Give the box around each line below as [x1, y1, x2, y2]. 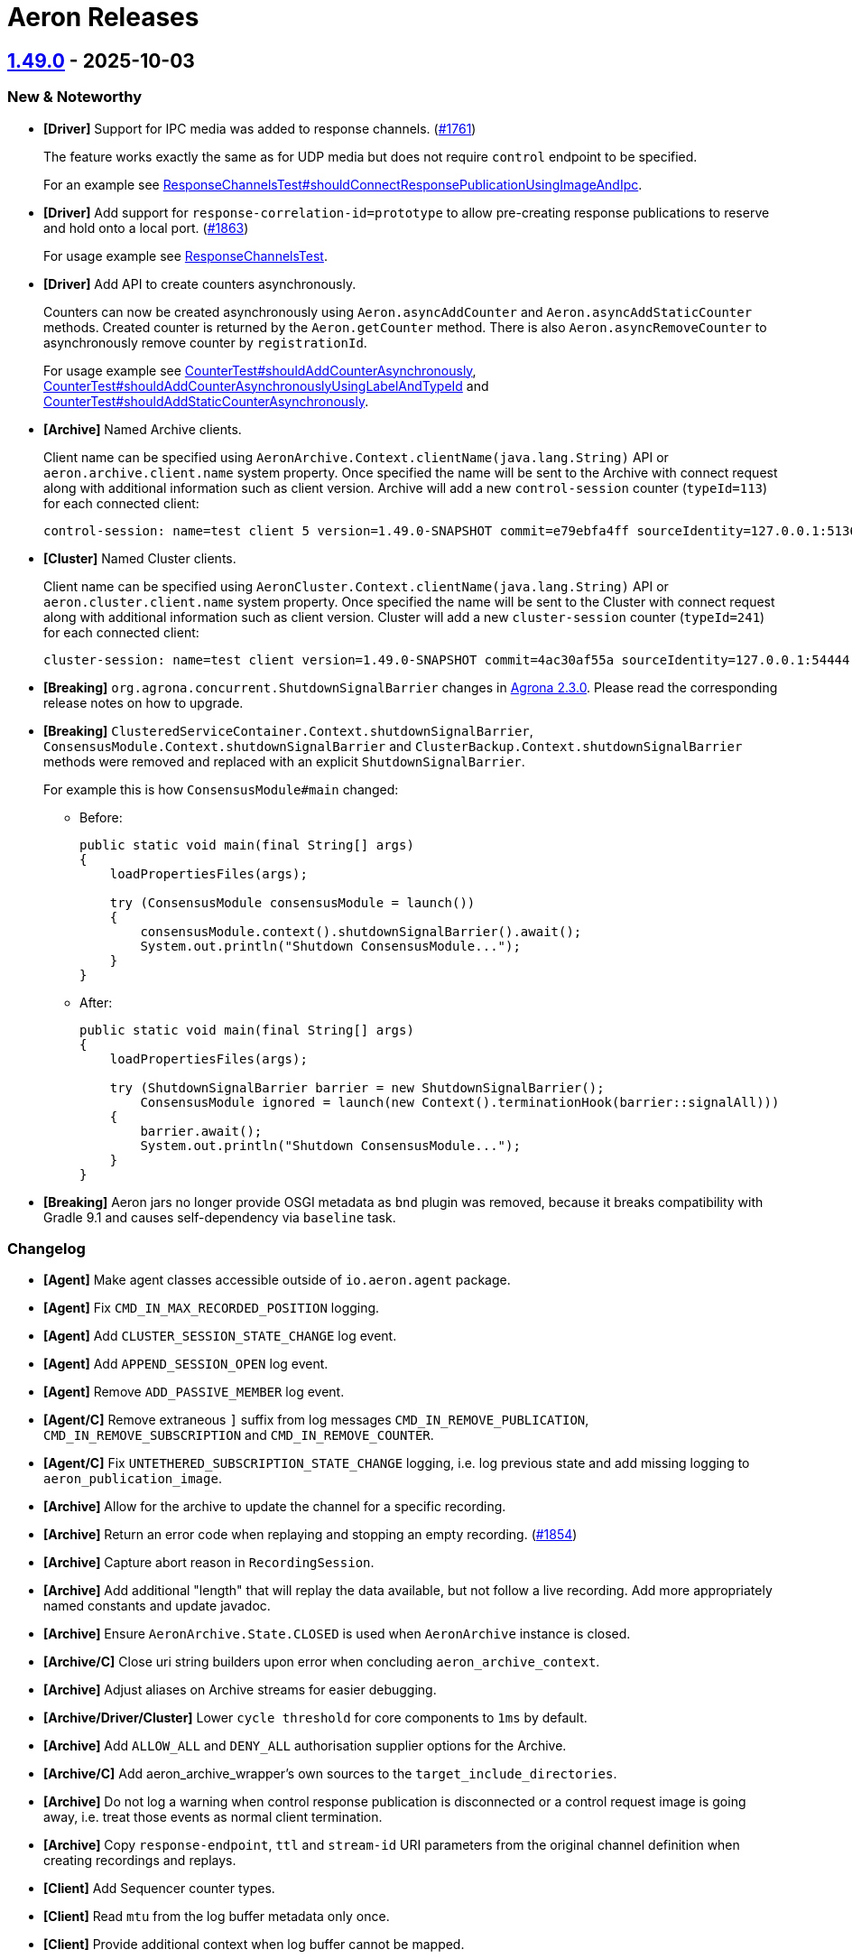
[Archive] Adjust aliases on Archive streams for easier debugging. [43, 1682, 437, 1698]
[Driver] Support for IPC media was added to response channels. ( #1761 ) [43, 120, 477, 136]
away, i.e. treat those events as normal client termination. [43, 1809, 383, 1825]
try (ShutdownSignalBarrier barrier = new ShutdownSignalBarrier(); [109, 1080, 605, 1095]
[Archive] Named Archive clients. [43, 421, 242, 437]
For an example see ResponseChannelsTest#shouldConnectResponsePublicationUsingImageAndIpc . [43, 176, 643, 192]
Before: [79, 809, 123, 825]
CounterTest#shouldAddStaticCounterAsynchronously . [43, 393, 369, 409]
